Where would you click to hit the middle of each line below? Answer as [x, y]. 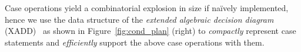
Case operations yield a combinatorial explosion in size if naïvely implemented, [147, 8]
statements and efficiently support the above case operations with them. [135, 42]
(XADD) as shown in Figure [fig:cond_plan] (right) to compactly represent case [150, 31]
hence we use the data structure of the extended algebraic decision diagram [139, 19]
